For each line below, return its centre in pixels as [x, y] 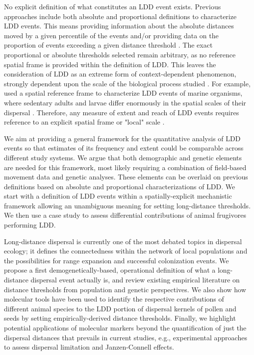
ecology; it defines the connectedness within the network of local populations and [126, 251]
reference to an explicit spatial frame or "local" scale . [84, 122]
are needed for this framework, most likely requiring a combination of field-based [125, 167]
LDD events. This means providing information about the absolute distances [119, 26]
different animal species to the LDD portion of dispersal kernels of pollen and [120, 308]
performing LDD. [30, 225]
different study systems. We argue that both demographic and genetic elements [123, 157]
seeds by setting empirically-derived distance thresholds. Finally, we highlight [120, 318]
